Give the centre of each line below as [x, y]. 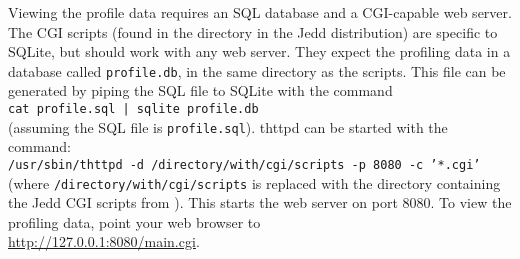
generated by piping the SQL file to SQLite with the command [200, 90]
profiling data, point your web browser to [134, 221]
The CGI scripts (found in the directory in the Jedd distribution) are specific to [253, 31]
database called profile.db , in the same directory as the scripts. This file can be [257, 70]
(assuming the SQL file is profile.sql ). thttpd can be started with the [228, 126]
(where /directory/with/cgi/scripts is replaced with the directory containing [254, 182]
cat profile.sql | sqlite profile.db [133, 109]
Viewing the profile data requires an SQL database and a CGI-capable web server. [260, 12]
